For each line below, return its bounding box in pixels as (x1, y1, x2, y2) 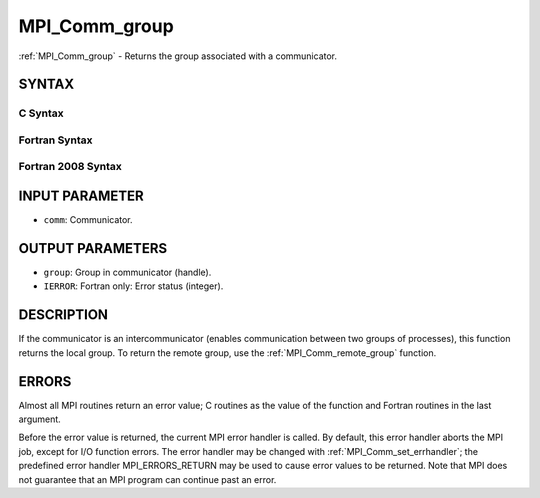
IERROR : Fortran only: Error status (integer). (43, 280, 224, 292)
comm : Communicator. (43, 214, 134, 226)
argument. (18, 413, 62, 425)
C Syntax (18, 106, 64, 120)
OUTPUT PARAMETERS (18, 240, 168, 257)
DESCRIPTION (18, 306, 109, 324)
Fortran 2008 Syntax (18, 160, 122, 174)
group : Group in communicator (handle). (43, 266, 212, 279)
